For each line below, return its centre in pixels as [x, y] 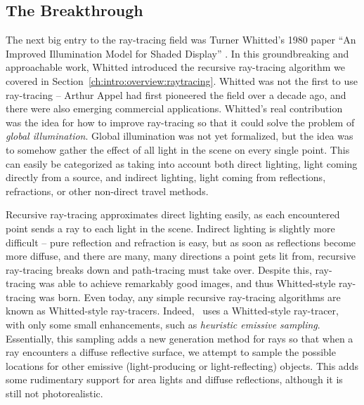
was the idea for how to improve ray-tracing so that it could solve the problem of [180, 122]
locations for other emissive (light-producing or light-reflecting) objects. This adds [182, 365]
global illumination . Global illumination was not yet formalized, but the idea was [180, 136]
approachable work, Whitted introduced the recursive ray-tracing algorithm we [176, 67]
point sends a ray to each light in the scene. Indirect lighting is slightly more [170, 228]
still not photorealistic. [54, 393]
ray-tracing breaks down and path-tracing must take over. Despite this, [159, 269]
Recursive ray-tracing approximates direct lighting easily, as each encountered [173, 214]
